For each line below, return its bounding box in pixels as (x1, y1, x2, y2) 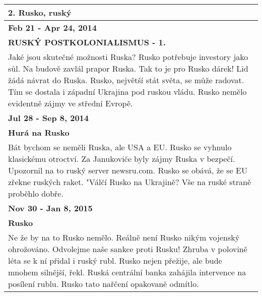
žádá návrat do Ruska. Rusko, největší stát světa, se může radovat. (8, 74, 244, 86)
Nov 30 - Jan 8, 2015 (8, 202, 93, 214)
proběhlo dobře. (8, 188, 63, 199)
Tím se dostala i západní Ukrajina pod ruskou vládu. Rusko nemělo (8, 86, 247, 97)
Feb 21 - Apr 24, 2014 (8, 22, 97, 33)
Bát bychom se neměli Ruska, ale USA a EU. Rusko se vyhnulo (8, 141, 232, 153)
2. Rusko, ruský (8, 7, 72, 18)
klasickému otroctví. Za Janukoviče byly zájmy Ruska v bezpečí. (8, 153, 235, 164)
